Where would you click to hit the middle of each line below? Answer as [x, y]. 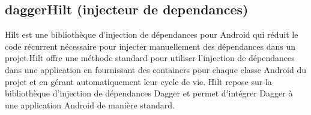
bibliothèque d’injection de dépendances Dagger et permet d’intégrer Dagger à [149, 93]
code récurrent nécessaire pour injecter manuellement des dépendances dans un [150, 46]
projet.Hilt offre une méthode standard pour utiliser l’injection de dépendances [150, 58]
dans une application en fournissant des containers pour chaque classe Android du [156, 69]
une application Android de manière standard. [90, 105]
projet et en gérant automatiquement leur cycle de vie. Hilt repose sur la [138, 81]
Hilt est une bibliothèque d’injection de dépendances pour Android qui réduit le [152, 34]
